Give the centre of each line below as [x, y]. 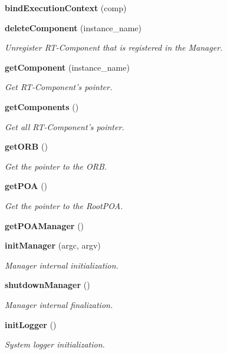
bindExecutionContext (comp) [66, 8]
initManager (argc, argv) [53, 245]
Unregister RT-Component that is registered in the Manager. [114, 47]
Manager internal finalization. [59, 304]
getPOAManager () [45, 225]
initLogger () [31, 324]
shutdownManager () [47, 285]
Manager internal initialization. [62, 265]
